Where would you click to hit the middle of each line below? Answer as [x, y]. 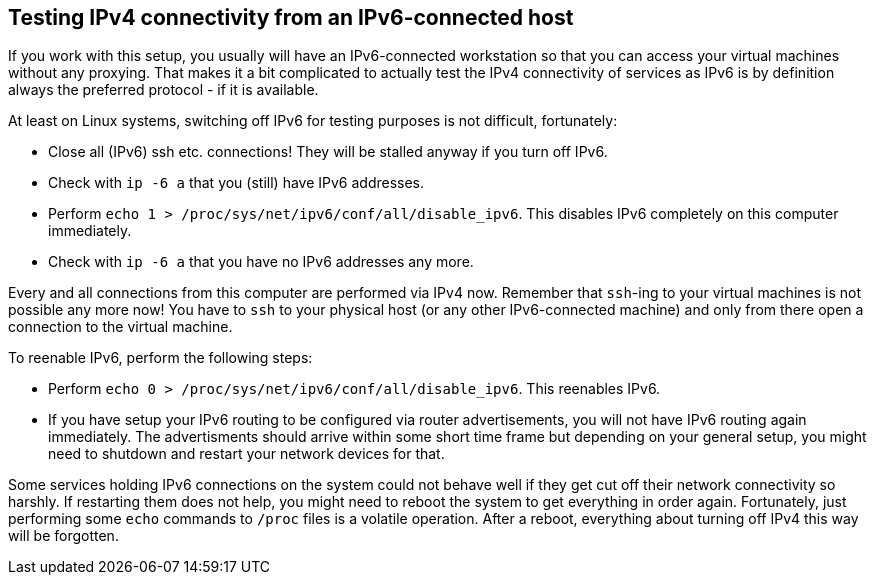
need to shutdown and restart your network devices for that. [246, 454]
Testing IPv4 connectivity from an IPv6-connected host [291, 17]
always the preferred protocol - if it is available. [163, 90]
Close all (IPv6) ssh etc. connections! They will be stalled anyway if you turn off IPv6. [328, 152]
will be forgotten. [63, 536]
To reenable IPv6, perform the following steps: [160, 358]
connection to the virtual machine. [120, 327]
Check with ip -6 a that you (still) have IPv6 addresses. [236, 183]
